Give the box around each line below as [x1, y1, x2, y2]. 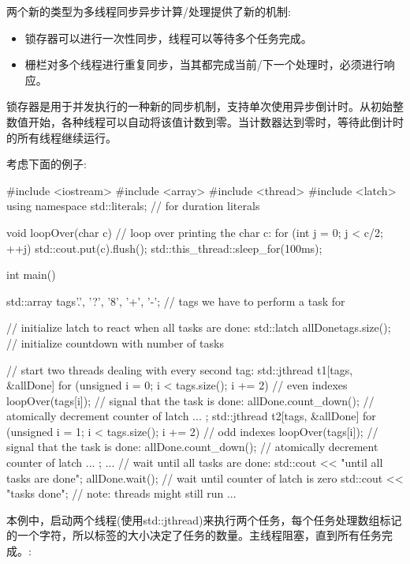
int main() [6, 266, 56, 283]
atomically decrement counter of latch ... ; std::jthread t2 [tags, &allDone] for [6, 408, 376, 424]
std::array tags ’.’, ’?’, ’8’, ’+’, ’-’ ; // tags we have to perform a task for [6, 292, 345, 309]
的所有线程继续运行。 [6, 129, 117, 145]
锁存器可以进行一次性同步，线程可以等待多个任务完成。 [24, 29, 312, 46]
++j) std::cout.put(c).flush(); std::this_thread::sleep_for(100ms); [6, 239, 322, 256]
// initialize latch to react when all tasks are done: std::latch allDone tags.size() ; [6, 319, 391, 336]
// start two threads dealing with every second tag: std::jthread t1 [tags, [6, 361, 353, 378]
